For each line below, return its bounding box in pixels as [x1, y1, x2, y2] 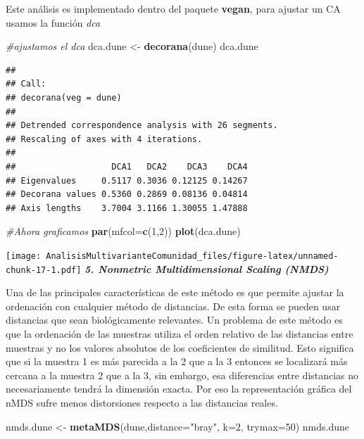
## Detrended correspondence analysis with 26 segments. [6, 120, 278, 131]
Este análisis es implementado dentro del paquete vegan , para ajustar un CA [6, 1, 341, 15]
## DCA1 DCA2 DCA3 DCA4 [6, 161, 248, 172]
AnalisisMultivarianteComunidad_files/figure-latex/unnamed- [46, 250, 339, 261]
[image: [6, 250, 42, 261]
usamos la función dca [6, 15, 101, 30]
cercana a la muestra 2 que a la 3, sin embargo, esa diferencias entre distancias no [6, 367, 359, 382]
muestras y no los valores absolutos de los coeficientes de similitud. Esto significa [6, 340, 354, 355]
